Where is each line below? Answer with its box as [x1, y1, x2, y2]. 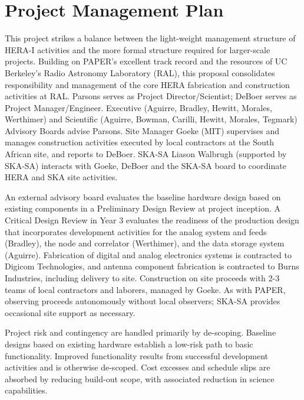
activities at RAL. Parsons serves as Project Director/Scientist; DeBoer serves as [5, 90, 297, 102]
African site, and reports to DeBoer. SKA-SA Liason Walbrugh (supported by [5, 148, 287, 160]
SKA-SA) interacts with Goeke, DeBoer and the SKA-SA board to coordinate [5, 159, 286, 171]
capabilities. [5, 384, 48, 396]
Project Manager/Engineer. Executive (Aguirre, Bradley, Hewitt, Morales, [5, 101, 272, 113]
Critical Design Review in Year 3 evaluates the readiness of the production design [5, 214, 299, 226]
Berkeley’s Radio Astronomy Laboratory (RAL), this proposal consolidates [5, 66, 275, 79]
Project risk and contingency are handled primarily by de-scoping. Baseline [5, 326, 276, 339]
